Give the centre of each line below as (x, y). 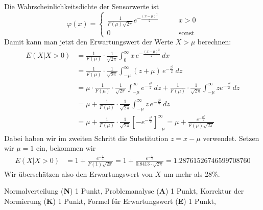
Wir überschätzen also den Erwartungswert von (79, 173)
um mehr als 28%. (192, 173)
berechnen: (214, 42)
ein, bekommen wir (66, 148)
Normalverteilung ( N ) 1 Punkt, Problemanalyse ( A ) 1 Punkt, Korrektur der (124, 191)
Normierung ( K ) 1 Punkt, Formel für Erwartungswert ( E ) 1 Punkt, (110, 201)
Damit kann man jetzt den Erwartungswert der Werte (89, 42)
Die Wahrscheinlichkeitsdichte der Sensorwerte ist (82, 6)
